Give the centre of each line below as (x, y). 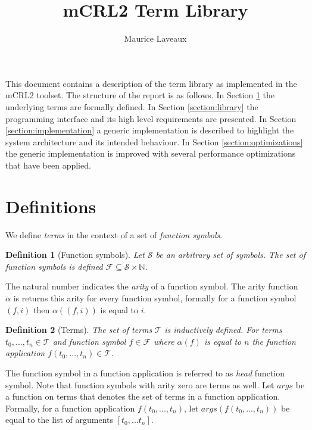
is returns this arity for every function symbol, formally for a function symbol (155, 297)
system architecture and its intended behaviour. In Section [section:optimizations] (154, 141)
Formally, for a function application (70, 408)
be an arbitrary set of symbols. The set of (230, 255)
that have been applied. (48, 165)
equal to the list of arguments (60, 420)
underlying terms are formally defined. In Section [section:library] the (132, 106)
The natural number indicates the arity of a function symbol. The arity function (152, 286)
